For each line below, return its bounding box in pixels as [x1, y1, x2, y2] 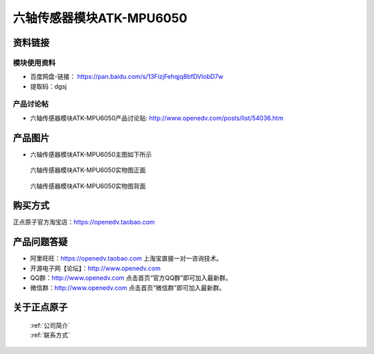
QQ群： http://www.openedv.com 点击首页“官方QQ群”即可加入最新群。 [30, 274, 232, 282]
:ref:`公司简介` [30, 321, 71, 329]
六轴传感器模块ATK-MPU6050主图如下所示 [30, 150, 152, 159]
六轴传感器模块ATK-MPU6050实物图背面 [30, 182, 146, 190]
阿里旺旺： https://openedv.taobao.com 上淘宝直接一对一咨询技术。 [30, 254, 223, 263]
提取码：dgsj [30, 82, 67, 90]
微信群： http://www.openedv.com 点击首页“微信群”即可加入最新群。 [30, 283, 225, 292]
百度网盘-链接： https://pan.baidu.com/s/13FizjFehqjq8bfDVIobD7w [30, 73, 224, 81]
